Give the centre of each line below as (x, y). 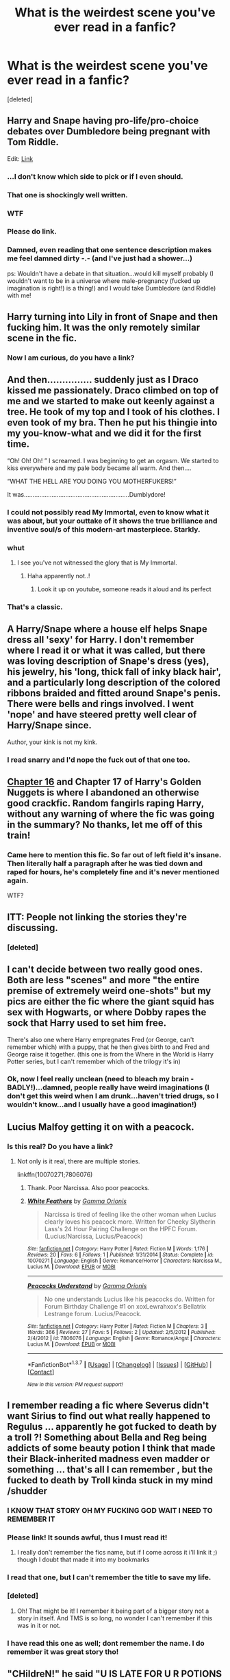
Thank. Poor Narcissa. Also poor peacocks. (88, 1188)
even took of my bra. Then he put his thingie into (112, 423)
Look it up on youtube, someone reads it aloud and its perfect (124, 589)
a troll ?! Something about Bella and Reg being (107, 1438)
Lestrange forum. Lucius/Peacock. (93, 1314)
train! (19, 836)
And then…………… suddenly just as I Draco (103, 380)
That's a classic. (35, 607)
